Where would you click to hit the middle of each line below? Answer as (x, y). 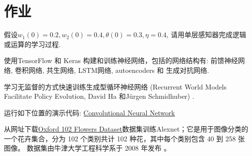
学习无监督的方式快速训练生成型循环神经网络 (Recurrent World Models (115, 86)
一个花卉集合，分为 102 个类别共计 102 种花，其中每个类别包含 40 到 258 (120, 138)
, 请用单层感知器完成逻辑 (206, 34)
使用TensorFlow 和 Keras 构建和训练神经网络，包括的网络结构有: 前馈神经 (121, 60)
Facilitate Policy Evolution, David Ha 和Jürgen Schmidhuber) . (99, 96)
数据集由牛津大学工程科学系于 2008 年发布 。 (99, 148)
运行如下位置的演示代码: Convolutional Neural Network (90, 112)
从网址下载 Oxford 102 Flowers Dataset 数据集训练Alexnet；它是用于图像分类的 (126, 129)
